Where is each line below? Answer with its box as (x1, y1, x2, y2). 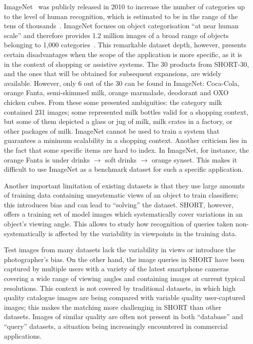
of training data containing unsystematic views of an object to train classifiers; (4, 190, 238, 200)
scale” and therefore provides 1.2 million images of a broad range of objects (4, 30, 229, 40)
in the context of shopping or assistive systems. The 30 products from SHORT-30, (4, 59, 249, 69)
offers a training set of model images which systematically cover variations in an (4, 209, 243, 219)
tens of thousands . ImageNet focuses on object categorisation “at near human (4, 20, 239, 31)
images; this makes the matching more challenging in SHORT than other (4, 302, 222, 312)
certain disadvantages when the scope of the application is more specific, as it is (4, 49, 242, 59)
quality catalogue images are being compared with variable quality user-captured (4, 292, 246, 303)
